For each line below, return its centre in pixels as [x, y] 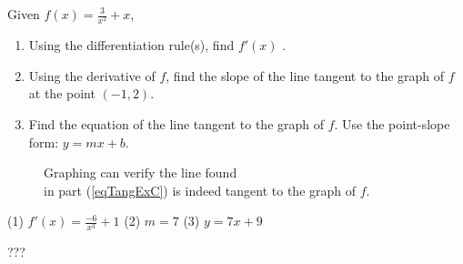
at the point [62, 93]
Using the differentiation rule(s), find [131, 45]
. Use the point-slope [392, 123]
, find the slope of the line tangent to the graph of [305, 75]
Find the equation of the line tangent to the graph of [176, 123]
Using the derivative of [92, 75]
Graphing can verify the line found [141, 173]
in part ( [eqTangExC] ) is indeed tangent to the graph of [200, 190]
